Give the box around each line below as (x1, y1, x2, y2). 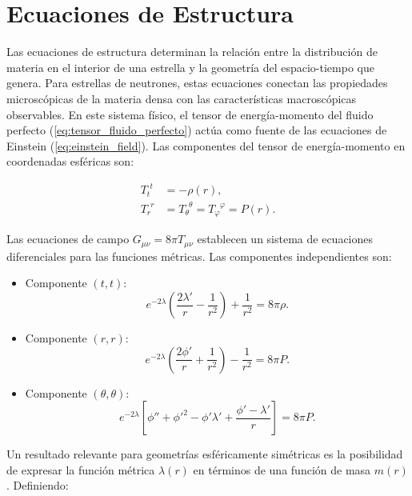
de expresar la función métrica (6, 461, 155, 478)
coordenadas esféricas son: (6, 153, 134, 170)
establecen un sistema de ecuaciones (197, 230, 374, 247)
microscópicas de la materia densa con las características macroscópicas (6, 90, 357, 106)
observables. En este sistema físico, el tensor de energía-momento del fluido (6, 106, 374, 122)
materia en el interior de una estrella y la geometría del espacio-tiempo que (6, 58, 374, 75)
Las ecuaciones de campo (6, 230, 130, 247)
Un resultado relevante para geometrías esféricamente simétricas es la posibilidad (6, 446, 403, 462)
